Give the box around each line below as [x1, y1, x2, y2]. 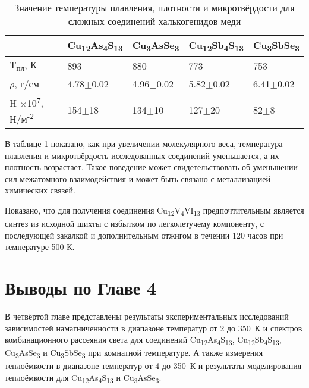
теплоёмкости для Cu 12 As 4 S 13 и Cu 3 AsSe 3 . [5, 371, 162, 385]
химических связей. [5, 184, 75, 196]
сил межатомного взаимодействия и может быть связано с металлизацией [5, 172, 270, 184]
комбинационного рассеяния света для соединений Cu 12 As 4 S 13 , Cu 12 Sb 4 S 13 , [5, 333, 282, 348]
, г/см [14, 77, 39, 91]
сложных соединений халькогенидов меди [68, 14, 241, 28]
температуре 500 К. [5, 240, 75, 253]
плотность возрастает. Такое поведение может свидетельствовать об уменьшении [5, 161, 298, 173]
